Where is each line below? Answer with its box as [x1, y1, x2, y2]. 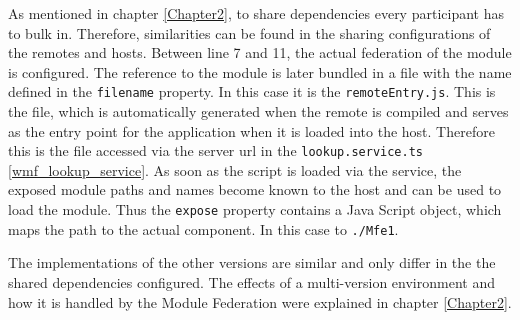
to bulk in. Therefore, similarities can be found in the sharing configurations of [8, 22, 491, 43]
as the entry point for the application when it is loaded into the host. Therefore [8, 120, 495, 141]
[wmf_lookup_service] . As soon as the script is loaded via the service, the [8, 159, 462, 180]
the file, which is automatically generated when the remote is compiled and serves [8, 101, 509, 122]
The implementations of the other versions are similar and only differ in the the [8, 252, 496, 273]
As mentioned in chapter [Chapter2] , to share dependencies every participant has [8, 3, 504, 23]
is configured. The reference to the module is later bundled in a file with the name [8, 61, 512, 82]
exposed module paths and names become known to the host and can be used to [8, 179, 502, 200]
